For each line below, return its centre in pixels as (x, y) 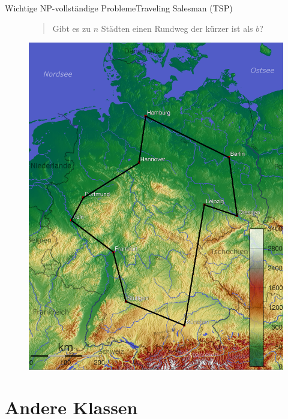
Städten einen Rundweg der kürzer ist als (177, 28)
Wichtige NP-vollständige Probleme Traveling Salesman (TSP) (119, 8)
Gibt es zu (71, 28)
